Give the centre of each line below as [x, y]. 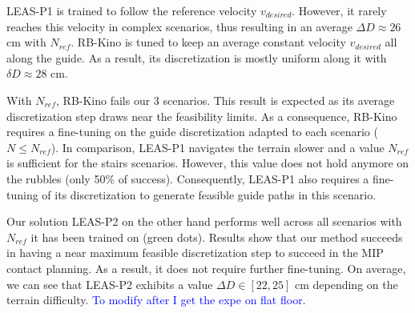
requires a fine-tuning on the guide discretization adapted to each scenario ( [192, 132]
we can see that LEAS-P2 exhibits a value [110, 284]
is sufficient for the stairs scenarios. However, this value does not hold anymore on [208, 163]
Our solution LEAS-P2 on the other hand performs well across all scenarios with [204, 221]
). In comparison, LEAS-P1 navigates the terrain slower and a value [218, 147]
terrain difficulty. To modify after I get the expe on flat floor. [156, 300]
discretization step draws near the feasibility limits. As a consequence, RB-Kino [202, 116]
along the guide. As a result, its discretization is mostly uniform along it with [197, 57]
